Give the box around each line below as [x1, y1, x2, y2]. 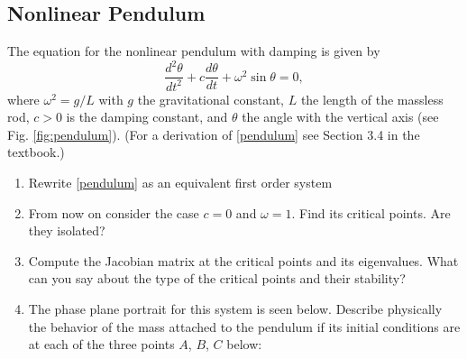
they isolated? [28, 221, 105, 240]
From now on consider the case [28, 203, 199, 222]
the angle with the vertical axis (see [242, 107, 439, 126]
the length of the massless [300, 89, 444, 108]
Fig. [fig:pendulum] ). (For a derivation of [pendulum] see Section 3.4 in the [7, 124, 420, 143]
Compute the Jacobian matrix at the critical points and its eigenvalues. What [28, 251, 459, 270]
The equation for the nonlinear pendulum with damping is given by [7, 41, 380, 60]
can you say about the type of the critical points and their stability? [28, 269, 406, 288]
